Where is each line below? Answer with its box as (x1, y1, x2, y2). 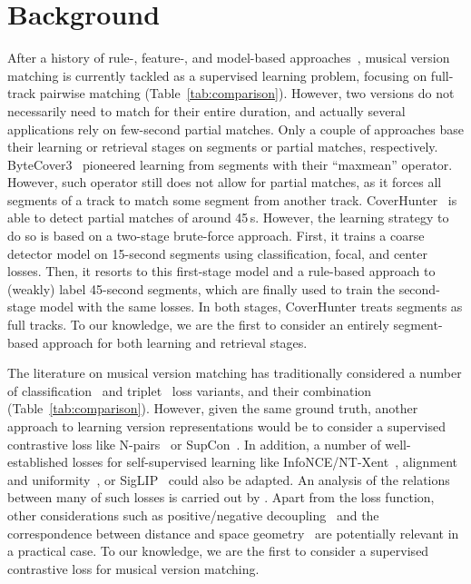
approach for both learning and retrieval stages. (42, 332, 308, 351)
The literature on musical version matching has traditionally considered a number (7, 363, 462, 382)
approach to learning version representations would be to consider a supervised (7, 417, 446, 435)
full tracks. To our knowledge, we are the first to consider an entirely (7, 315, 389, 334)
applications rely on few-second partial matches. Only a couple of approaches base (7, 119, 464, 138)
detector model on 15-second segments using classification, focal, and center (7, 243, 427, 262)
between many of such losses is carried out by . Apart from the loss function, (7, 488, 435, 507)
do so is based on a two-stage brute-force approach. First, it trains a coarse (7, 226, 425, 245)
